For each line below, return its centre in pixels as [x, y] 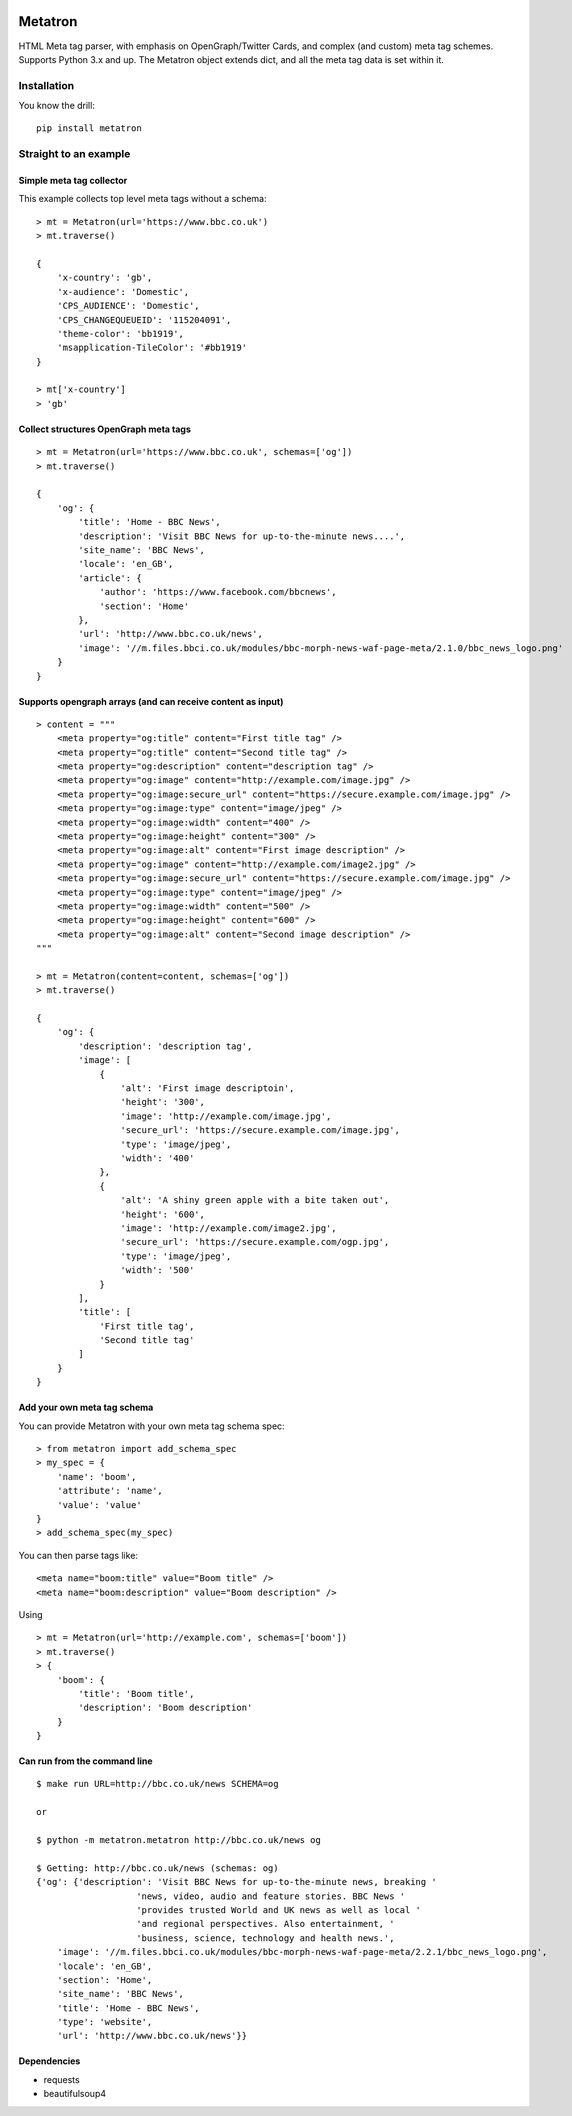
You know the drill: [56, 106]
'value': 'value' [99, 1504]
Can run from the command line [86, 1761]
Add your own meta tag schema [86, 1407]
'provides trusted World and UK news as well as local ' [279, 1909]
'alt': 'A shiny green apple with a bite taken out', [255, 1200]
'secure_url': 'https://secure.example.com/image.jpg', [260, 1130]
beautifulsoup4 [75, 2094]
